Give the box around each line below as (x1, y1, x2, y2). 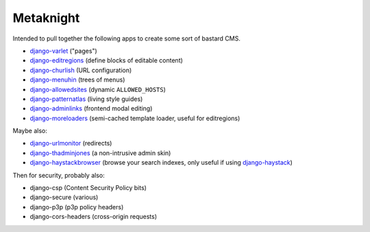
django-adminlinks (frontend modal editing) (29, 104, 153, 113)
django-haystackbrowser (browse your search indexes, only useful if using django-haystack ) (29, 159, 293, 167)
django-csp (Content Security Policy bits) (29, 184, 147, 192)
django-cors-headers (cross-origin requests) (29, 213, 158, 221)
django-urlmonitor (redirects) (29, 139, 112, 148)
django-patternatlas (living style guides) (29, 95, 143, 103)
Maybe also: (12, 127, 47, 135)
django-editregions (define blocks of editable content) (29, 56, 183, 65)
